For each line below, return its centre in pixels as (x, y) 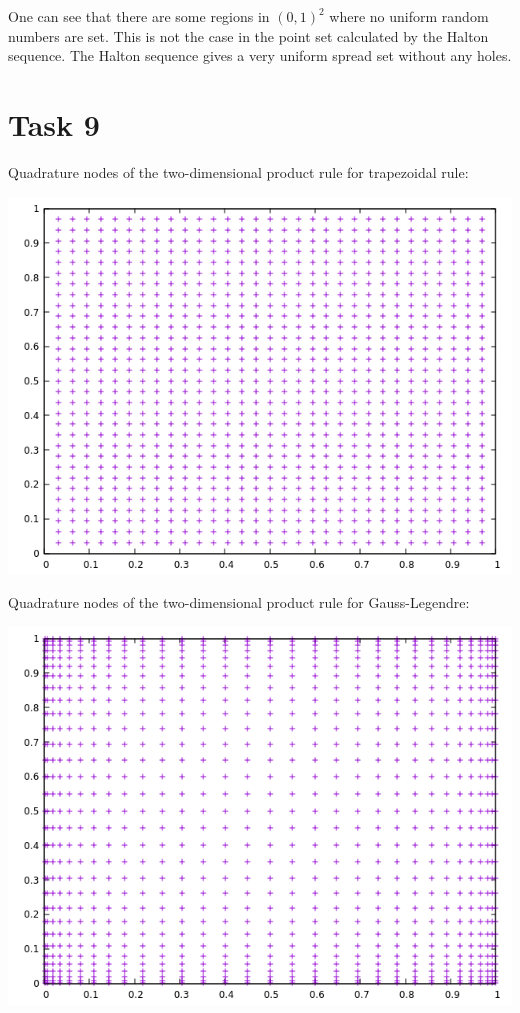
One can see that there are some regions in (139, 16)
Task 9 (54, 123)
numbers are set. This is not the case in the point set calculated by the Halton (248, 35)
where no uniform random (409, 16)
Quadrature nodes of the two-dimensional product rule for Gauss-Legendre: (239, 602)
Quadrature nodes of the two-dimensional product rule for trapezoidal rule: (238, 171)
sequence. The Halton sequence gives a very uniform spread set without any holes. (260, 55)
